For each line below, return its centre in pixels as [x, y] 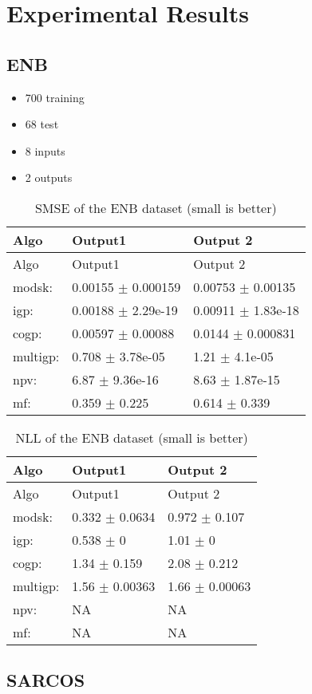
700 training [55, 97]
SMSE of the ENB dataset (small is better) [156, 207]
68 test [42, 124]
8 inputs [45, 150]
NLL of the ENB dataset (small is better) [132, 437]
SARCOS [46, 680]
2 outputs [49, 177]
